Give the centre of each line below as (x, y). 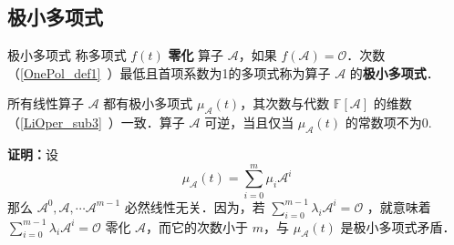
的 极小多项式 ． (394, 72)
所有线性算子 (46, 103)
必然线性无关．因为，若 (195, 206)
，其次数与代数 (285, 103)
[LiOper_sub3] (61, 122)
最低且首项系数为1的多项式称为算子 (225, 72)
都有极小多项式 (148, 103)
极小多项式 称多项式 (67, 55)
